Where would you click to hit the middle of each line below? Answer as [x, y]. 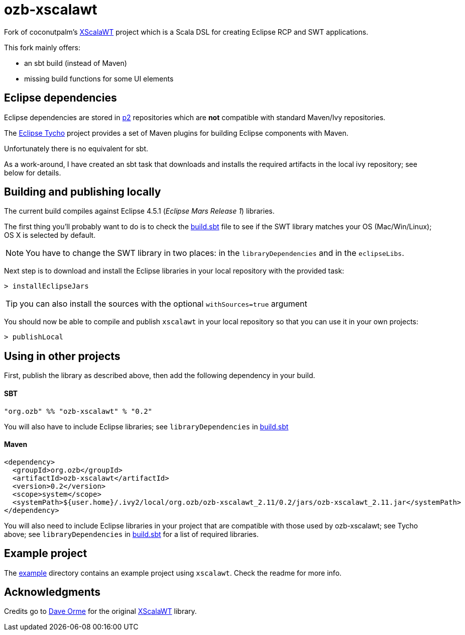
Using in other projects [62, 356]
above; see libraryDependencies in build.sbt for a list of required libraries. [131, 534]
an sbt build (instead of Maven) [76, 63]
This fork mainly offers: [42, 47]
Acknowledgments [52, 592]
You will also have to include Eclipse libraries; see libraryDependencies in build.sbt [146, 426]
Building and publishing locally [83, 192]
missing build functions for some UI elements [99, 78]
